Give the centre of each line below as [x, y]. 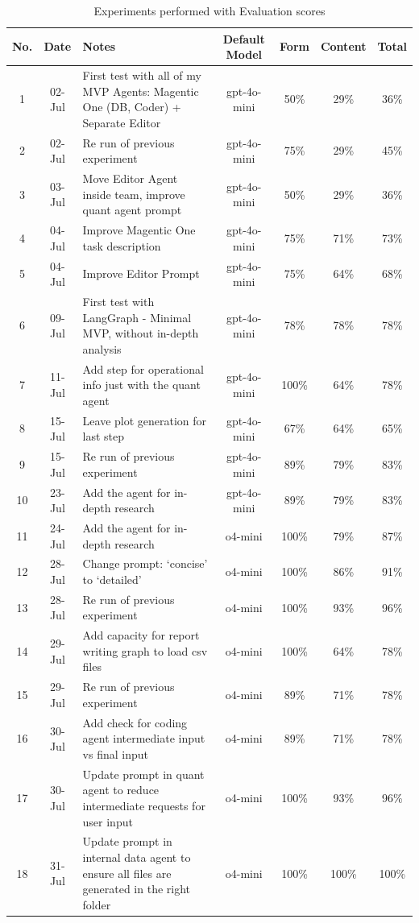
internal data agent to [137, 857]
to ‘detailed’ [112, 579]
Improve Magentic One [139, 230]
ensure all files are [127, 873]
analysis [102, 348]
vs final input [115, 753]
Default [244, 38]
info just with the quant [141, 385]
